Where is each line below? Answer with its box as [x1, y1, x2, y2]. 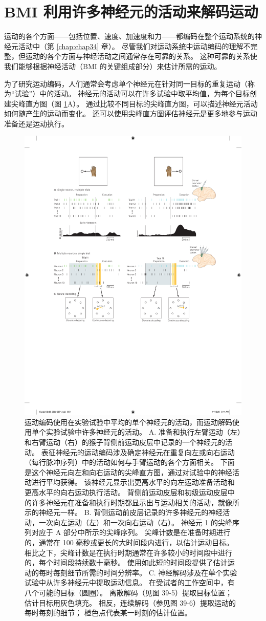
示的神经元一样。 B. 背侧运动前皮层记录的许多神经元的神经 [25, 507, 223, 518]
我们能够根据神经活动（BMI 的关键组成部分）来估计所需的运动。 [4, 60, 221, 71]
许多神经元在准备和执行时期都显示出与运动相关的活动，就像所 [31, 497, 239, 507]
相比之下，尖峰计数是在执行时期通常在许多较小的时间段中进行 [25, 547, 232, 558]
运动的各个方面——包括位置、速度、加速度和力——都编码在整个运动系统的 [4, 31, 255, 41]
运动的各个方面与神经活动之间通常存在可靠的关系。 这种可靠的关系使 [25, 51, 257, 61]
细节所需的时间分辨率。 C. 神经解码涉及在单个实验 [67, 567, 237, 577]
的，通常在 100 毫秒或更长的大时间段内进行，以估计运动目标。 [25, 537, 234, 547]
